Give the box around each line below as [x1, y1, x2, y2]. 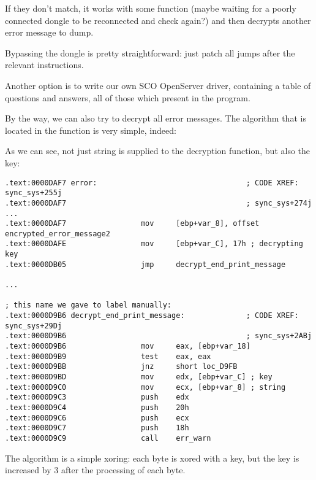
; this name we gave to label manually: [5, 301, 172, 310]
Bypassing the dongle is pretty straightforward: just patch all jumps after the [5, 46, 295, 59]
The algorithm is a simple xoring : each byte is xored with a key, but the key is [5, 451, 299, 464]
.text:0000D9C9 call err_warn [5, 433, 211, 443]
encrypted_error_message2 [5, 229, 110, 238]
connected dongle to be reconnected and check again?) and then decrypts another [5, 14, 311, 26]
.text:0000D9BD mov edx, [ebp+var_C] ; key [5, 373, 273, 381]
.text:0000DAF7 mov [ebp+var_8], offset [5, 219, 260, 228]
